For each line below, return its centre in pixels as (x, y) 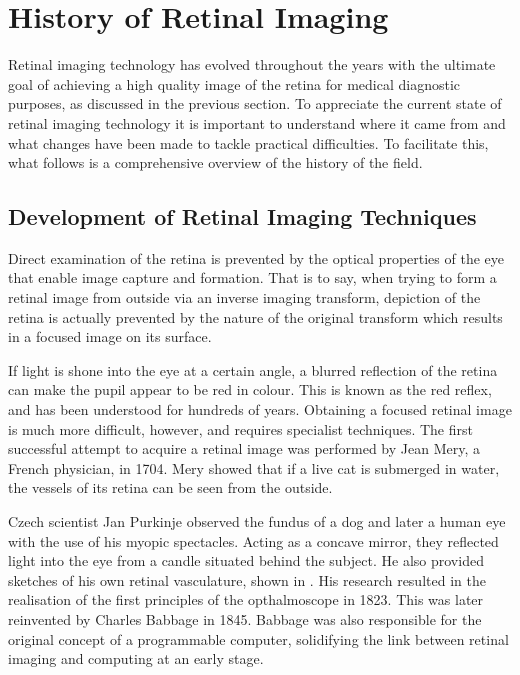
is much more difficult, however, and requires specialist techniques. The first (240, 428)
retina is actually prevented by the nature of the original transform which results (255, 316)
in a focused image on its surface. (110, 336)
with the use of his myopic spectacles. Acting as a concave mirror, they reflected (253, 540)
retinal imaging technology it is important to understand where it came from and (257, 122)
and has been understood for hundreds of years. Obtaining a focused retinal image (260, 409)
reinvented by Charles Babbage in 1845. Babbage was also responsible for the (245, 618)
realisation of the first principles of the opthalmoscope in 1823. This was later (246, 599)
